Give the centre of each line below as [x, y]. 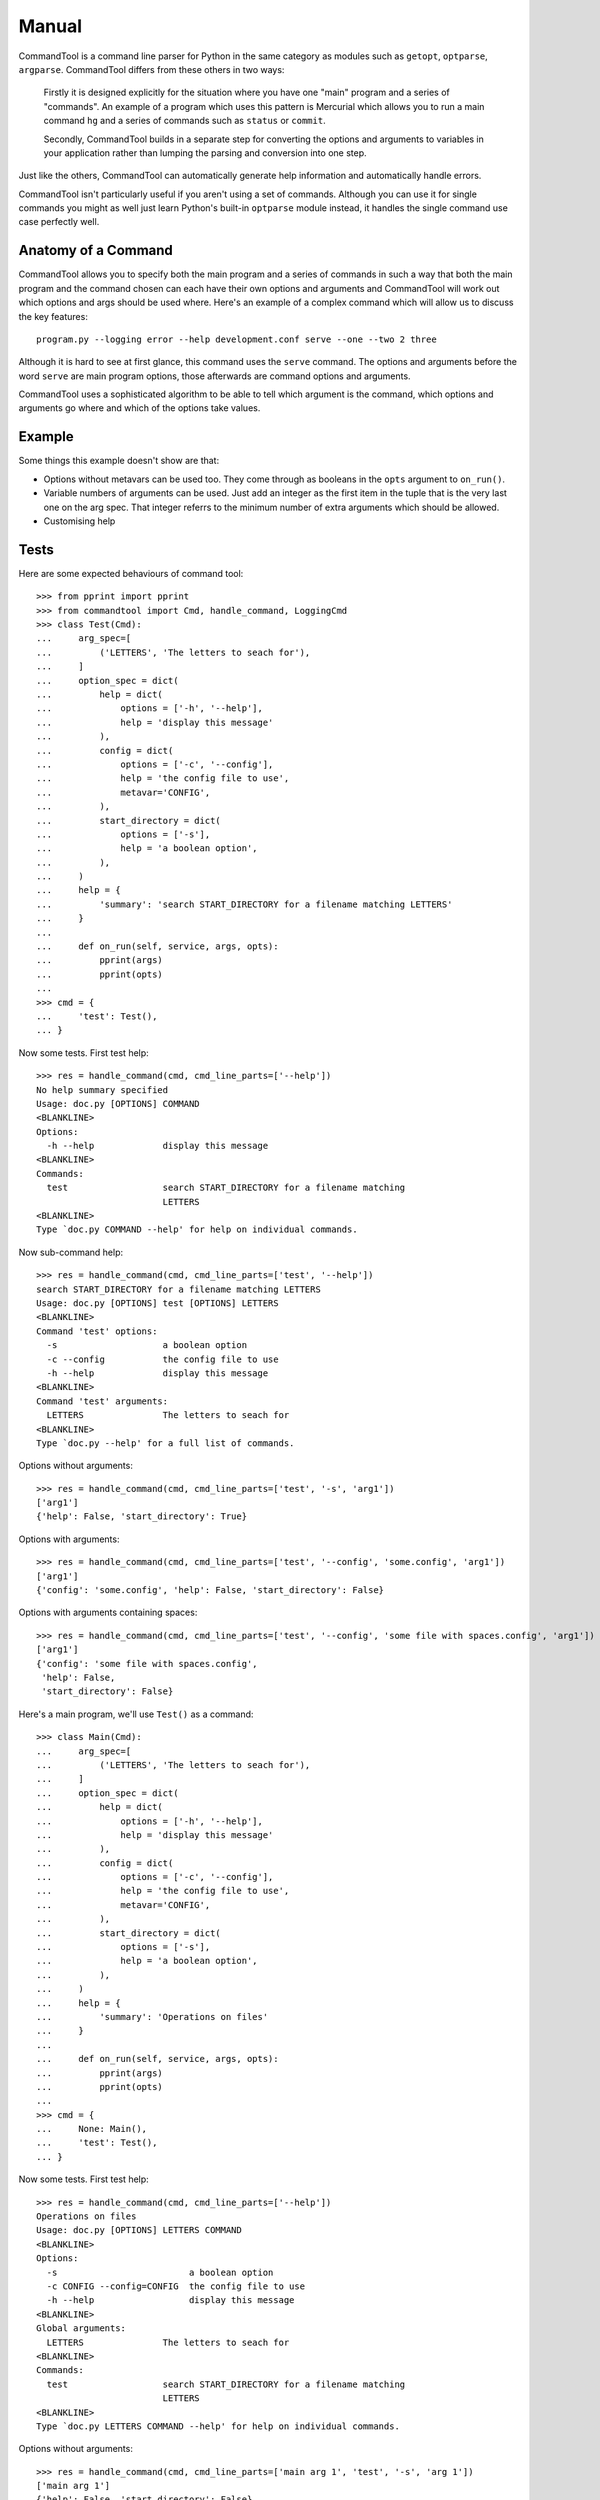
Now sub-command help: [71, 1252]
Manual [50, 26]
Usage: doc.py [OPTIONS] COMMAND [118, 1103]
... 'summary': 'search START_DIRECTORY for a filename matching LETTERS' [244, 904]
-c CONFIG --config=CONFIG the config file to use [175, 2286]
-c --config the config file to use [162, 1359]
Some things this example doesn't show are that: [119, 461]
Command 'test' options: [97, 1331]
